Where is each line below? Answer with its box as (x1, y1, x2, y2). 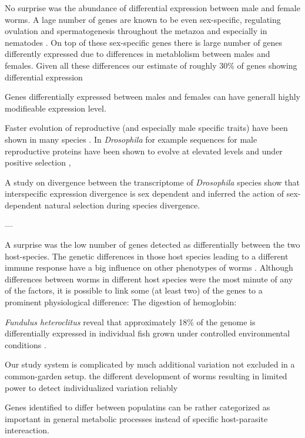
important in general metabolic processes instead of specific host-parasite (5, 412, 268, 424)
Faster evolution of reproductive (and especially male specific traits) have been (5, 122, 288, 134)
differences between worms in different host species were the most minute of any (5, 272, 293, 285)
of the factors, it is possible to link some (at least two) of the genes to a (5, 284, 263, 297)
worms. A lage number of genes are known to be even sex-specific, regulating (5, 13, 281, 25)
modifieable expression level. (5, 102, 106, 114)
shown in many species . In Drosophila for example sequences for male (5, 133, 257, 145)
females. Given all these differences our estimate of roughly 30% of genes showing (5, 59, 297, 71)
